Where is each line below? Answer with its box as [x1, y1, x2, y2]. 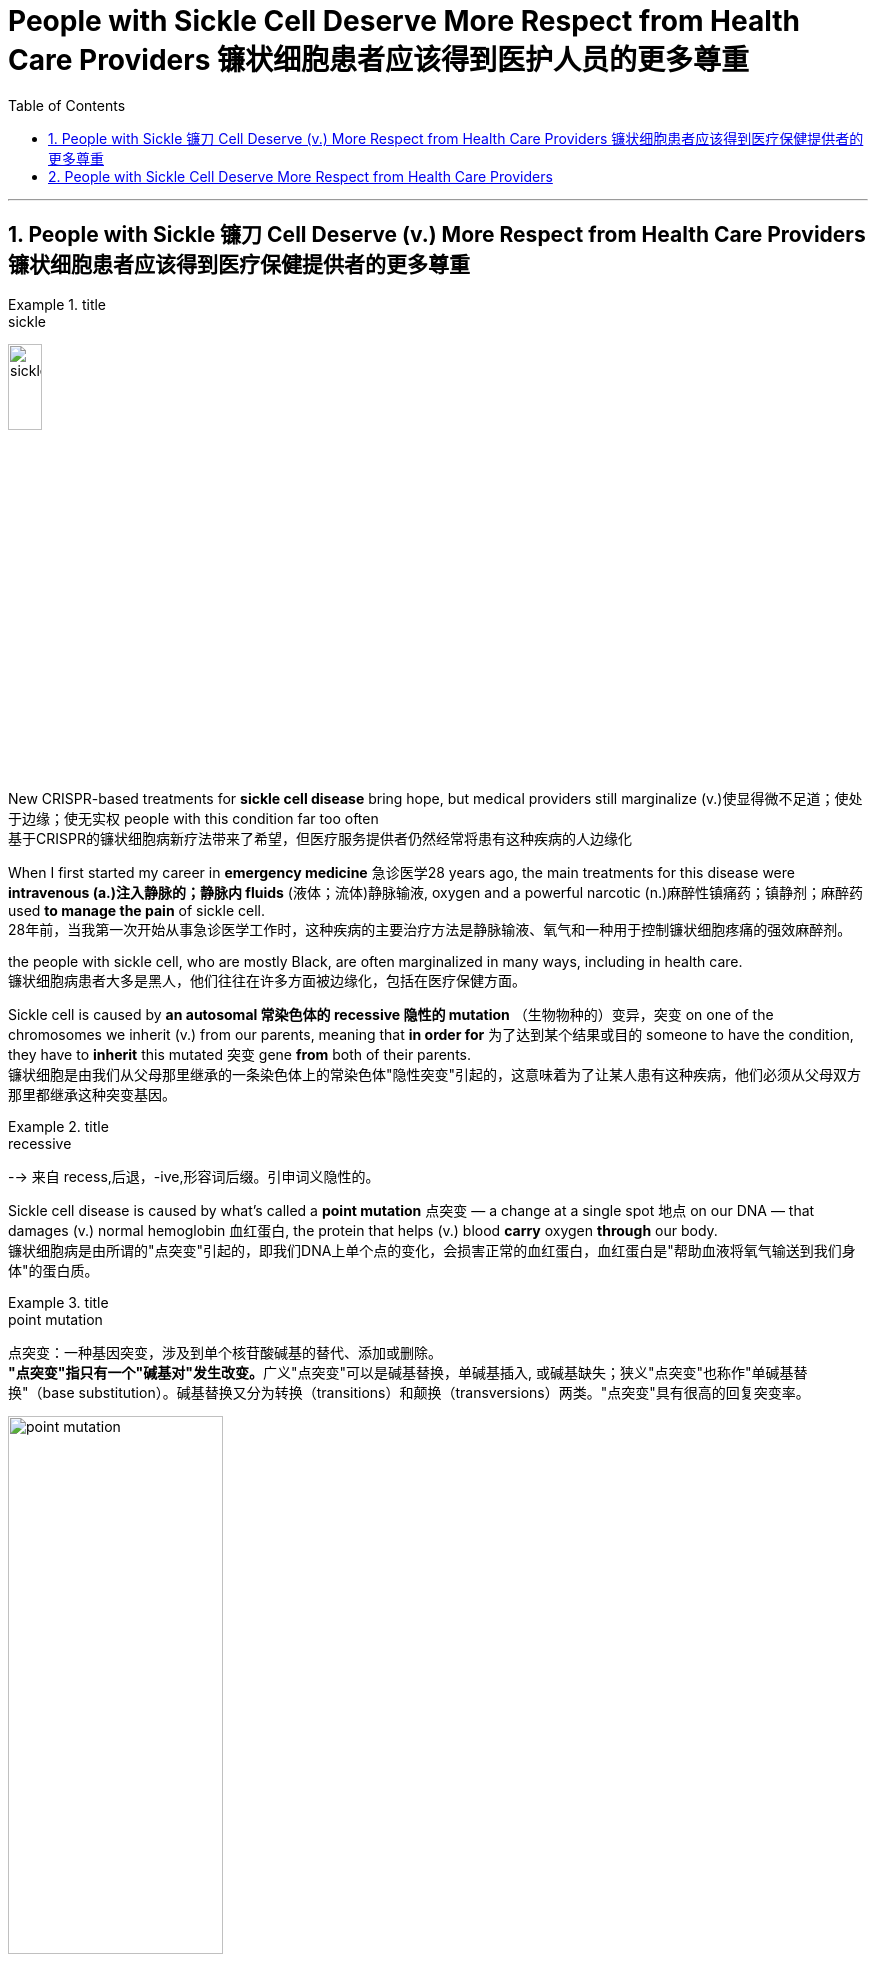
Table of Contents [8, 96, 126, 114]
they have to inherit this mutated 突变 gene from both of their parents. [8, 1045, 472, 1063]
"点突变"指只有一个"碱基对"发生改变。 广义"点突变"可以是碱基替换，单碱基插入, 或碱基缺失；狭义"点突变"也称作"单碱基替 [8, 1363, 808, 1381]
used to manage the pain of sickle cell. [8, 901, 266, 919]
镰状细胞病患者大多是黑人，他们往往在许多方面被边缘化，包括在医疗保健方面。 [8, 971, 526, 989]
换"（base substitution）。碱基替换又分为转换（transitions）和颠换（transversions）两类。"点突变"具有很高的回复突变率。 [8, 1383, 810, 1401]
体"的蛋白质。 [8, 1261, 99, 1279]
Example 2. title [8, 1117, 109, 1135]
